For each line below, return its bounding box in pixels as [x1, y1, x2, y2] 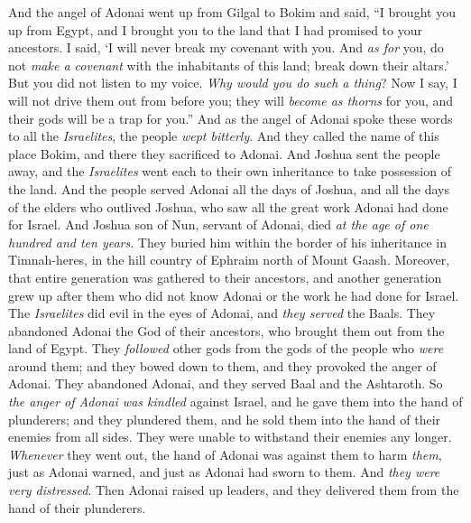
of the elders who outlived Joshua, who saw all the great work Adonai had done [8, 197, 448, 216]
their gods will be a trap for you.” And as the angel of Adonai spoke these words [8, 108, 453, 127]
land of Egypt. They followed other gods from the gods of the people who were [8, 339, 444, 358]
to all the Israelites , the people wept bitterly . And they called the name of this [8, 126, 439, 145]
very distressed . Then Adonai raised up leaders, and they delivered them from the [8, 481, 459, 500]
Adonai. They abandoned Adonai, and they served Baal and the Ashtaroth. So [8, 374, 443, 393]
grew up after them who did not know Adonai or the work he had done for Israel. [8, 285, 459, 304]
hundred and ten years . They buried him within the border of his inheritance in [8, 232, 447, 251]
